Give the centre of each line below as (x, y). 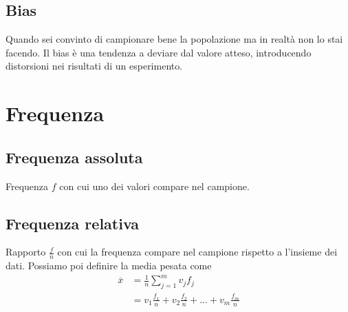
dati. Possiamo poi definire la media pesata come (109, 266)
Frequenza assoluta (74, 157)
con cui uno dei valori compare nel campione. (154, 186)
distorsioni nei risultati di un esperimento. (94, 66)
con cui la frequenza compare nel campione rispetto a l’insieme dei (197, 252)
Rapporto (26, 252)
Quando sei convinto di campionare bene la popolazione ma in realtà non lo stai (174, 39)
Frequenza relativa (73, 223)
